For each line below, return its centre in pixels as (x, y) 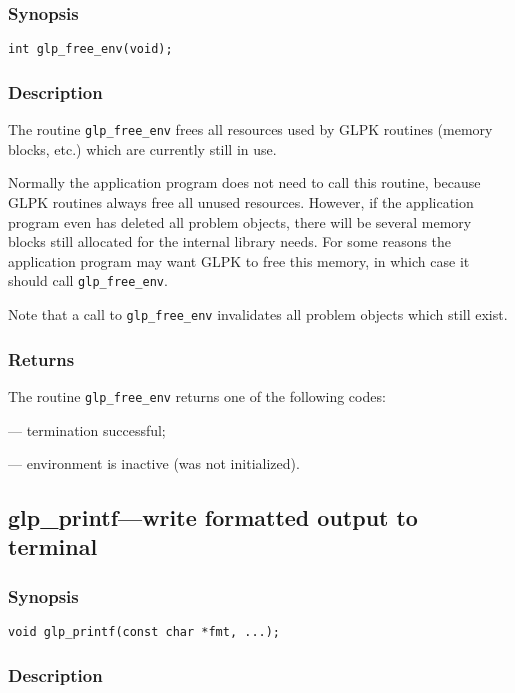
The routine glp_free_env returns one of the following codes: (197, 395)
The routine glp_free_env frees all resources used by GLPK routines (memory (250, 129)
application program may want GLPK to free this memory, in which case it (239, 260)
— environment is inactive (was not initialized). (154, 463)
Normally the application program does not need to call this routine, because (244, 182)
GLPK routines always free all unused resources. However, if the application (241, 201)
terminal (53, 546)
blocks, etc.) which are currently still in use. (142, 148)
